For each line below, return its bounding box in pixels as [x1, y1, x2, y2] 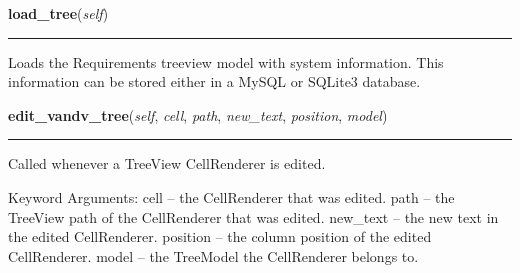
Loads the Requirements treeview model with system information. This [8, 51, 444, 72]
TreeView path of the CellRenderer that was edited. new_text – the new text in [8, 206, 499, 227]
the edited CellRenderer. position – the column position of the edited [8, 226, 432, 247]
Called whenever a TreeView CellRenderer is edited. [8, 153, 326, 174]
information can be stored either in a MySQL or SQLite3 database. [8, 71, 421, 92]
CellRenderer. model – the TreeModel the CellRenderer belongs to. [8, 245, 419, 266]
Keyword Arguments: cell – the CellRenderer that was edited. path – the [8, 186, 455, 207]
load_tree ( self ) [8, 3, 109, 23]
